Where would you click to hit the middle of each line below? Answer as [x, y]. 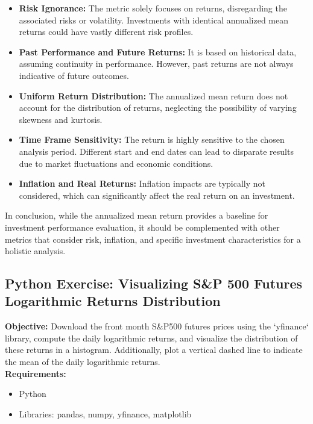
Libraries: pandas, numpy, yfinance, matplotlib [105, 413]
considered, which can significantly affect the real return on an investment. [157, 195]
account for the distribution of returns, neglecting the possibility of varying [158, 108]
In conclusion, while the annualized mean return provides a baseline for [137, 215]
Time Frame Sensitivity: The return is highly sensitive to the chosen [152, 139]
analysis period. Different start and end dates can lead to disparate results [156, 151]
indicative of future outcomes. [74, 75]
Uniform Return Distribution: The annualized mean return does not [153, 95]
